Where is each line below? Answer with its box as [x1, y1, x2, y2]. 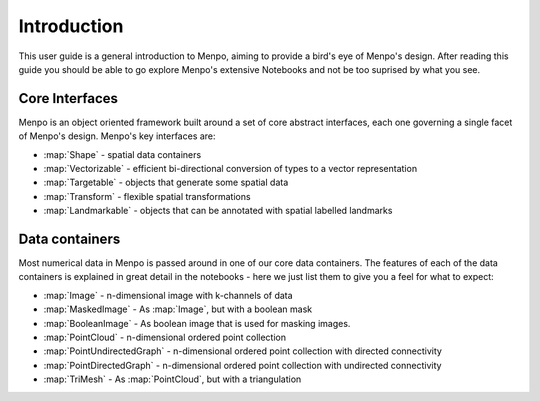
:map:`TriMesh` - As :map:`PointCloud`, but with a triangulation [43, 373, 302, 385]
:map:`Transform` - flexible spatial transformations [43, 190, 251, 202]
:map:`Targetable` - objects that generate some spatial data [43, 176, 289, 189]
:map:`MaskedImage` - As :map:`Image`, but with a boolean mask [43, 303, 313, 315]
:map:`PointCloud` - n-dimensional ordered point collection [43, 331, 287, 344]
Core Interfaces [18, 90, 119, 107]
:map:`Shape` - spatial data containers [43, 148, 202, 160]
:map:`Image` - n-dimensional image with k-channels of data [43, 289, 294, 301]
